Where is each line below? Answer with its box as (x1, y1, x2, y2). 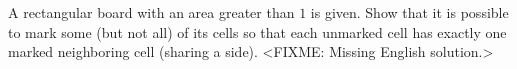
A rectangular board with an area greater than (8, 2, 295, 22)
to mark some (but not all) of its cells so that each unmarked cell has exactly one (8, 21, 507, 42)
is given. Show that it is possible (310, 2, 509, 22)
